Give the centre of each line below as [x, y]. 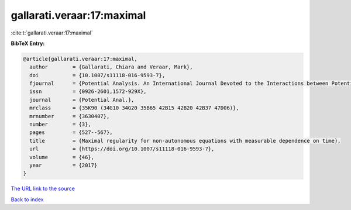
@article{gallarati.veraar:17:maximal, [80, 59]
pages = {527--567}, [71, 132]
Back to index [27, 199]
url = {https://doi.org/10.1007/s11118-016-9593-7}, [122, 149]
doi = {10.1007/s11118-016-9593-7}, [97, 75]
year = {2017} [63, 165]
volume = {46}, [62, 157]
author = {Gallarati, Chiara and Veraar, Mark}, [111, 67]
